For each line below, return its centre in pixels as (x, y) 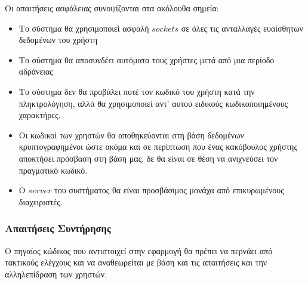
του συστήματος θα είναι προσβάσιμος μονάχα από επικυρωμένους (169, 190)
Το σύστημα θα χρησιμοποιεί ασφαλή (84, 28)
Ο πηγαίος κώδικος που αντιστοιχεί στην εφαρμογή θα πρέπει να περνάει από (139, 250)
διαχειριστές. (41, 201)
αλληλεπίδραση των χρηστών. (56, 274)
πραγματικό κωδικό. (53, 170)
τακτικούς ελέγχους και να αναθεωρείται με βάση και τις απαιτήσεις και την (136, 262)
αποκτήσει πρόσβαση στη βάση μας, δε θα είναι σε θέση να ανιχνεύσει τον (148, 158)
